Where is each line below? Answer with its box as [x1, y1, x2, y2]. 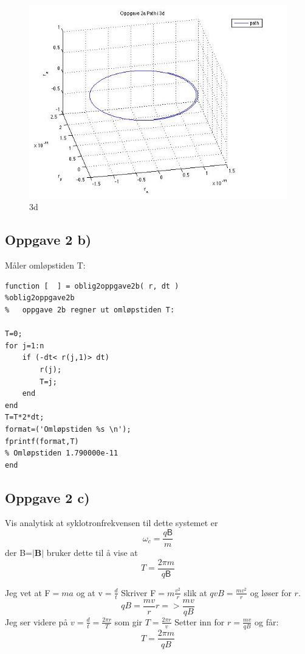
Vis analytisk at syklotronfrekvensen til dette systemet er [5, 516, 218, 529]
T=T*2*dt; [5, 413, 44, 422]
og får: [255, 615, 279, 628]
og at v [76, 586, 103, 599]
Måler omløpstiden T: [5, 259, 86, 272]
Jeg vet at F [5, 586, 50, 599]
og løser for [250, 586, 292, 599]
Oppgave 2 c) [5, 488, 90, 507]
